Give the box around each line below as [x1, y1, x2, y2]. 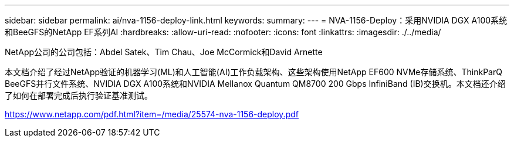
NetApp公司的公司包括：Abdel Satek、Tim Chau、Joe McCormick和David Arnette [5, 47, 323, 57]
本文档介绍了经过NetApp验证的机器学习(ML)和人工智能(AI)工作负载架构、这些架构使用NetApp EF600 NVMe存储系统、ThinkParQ [5, 67, 502, 77]
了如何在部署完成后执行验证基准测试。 [5, 90, 153, 100]
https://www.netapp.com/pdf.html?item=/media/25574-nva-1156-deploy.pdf [5, 109, 299, 119]
